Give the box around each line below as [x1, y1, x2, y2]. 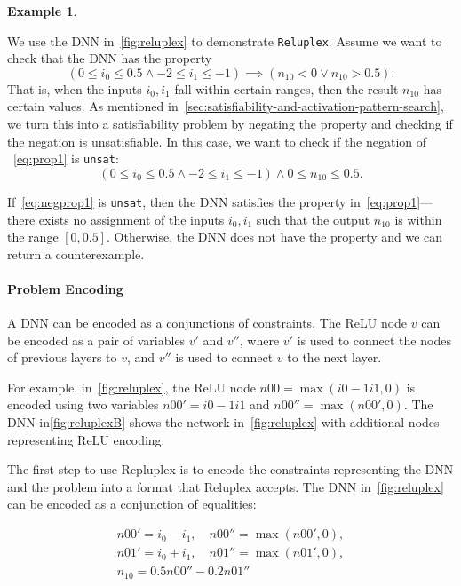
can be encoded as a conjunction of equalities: [7, 495, 257, 513]
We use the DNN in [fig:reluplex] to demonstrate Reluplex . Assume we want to [7, 31, 442, 50]
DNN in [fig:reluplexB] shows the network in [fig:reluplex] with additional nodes [7, 413, 440, 432]
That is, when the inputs [7, 79, 142, 98]
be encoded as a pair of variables [7, 330, 186, 349]
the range [7, 227, 59, 246]
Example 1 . [7, 2, 77, 20]
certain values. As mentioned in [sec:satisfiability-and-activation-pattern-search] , [7, 97, 444, 115]
